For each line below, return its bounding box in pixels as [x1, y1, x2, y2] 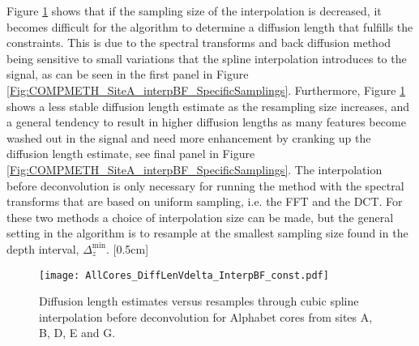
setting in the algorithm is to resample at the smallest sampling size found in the [6, 224, 408, 241]
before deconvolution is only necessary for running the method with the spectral [6, 177, 404, 194]
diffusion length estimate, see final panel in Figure [6, 145, 255, 162]
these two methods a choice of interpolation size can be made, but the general [6, 208, 394, 225]
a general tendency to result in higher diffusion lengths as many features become [6, 113, 406, 130]
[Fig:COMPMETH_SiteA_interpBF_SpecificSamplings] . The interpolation [6, 160, 383, 177]
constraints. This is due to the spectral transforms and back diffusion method [6, 34, 391, 51]
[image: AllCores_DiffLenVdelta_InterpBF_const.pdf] [39, 269, 329, 281]
